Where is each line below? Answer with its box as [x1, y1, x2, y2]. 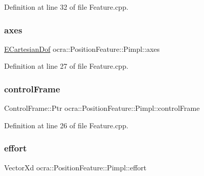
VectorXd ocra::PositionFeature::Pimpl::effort [4, 162, 146, 172]
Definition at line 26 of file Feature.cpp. [4, 120, 128, 130]
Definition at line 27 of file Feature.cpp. [4, 61, 128, 71]
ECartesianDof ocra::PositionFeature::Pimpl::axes [4, 43, 160, 54]
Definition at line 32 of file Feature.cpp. [4, 2, 128, 12]
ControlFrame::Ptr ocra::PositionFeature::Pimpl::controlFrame [4, 103, 200, 113]
